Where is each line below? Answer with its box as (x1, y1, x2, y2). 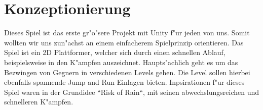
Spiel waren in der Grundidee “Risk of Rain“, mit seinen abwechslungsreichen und (4, 86, 259, 97)
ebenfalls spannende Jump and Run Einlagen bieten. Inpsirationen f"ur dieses (4, 77, 245, 87)
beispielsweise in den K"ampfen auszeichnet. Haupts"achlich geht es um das (4, 57, 238, 67)
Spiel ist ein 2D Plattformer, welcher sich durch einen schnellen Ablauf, (4, 47, 226, 58)
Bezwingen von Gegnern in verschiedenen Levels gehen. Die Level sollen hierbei (4, 67, 250, 77)
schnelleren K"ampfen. (4, 96, 73, 107)
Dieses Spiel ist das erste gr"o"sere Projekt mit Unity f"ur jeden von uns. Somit (4, 27, 250, 38)
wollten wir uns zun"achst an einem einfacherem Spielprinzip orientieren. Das (4, 37, 244, 47)
